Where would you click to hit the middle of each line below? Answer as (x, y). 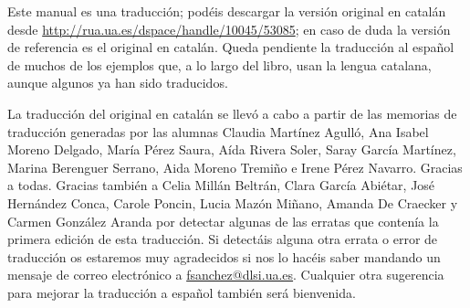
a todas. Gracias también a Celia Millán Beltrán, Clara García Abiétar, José (221, 185)
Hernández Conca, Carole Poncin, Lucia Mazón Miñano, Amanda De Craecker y (233, 202)
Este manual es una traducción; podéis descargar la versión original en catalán (227, 11)
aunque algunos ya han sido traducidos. (118, 83)
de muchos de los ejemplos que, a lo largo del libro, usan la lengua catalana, (219, 64)
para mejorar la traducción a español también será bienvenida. (182, 292)
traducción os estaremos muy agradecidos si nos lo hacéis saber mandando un (224, 256)
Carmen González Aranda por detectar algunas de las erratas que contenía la (223, 221)
